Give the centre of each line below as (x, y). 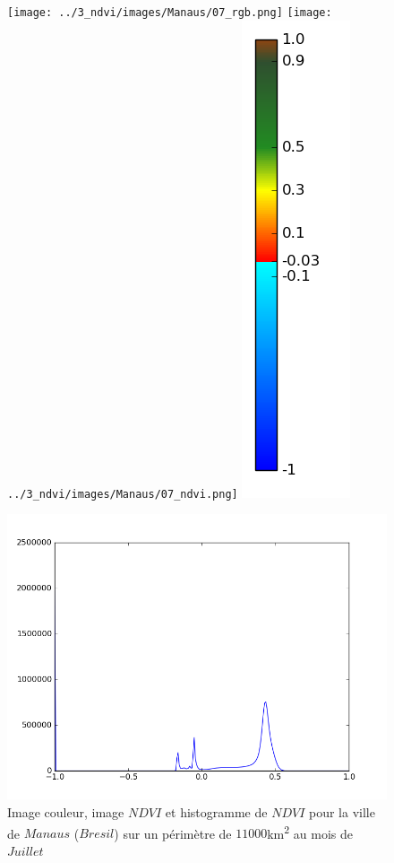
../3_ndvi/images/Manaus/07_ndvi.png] (123, 494)
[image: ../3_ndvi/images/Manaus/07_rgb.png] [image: (170, 13)
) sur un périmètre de (173, 833)
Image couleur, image (66, 811)
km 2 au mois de (310, 832)
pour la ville (342, 811)
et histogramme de (216, 811)
